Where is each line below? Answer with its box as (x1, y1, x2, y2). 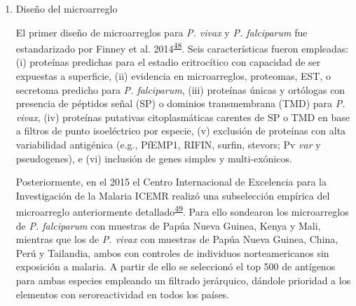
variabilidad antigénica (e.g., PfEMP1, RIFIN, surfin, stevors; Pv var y (15, 137, 321, 151)
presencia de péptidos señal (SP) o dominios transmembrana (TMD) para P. (15, 96, 345, 111)
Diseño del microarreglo (15, 1, 118, 15)
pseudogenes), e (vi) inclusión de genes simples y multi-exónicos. (15, 151, 292, 165)
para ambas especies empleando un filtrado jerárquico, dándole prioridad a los (15, 273, 351, 287)
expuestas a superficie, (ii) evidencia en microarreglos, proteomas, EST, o (15, 69, 331, 83)
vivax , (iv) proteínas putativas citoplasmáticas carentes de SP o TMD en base (15, 109, 350, 124)
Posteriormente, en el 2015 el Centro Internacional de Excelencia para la (15, 174, 327, 189)
